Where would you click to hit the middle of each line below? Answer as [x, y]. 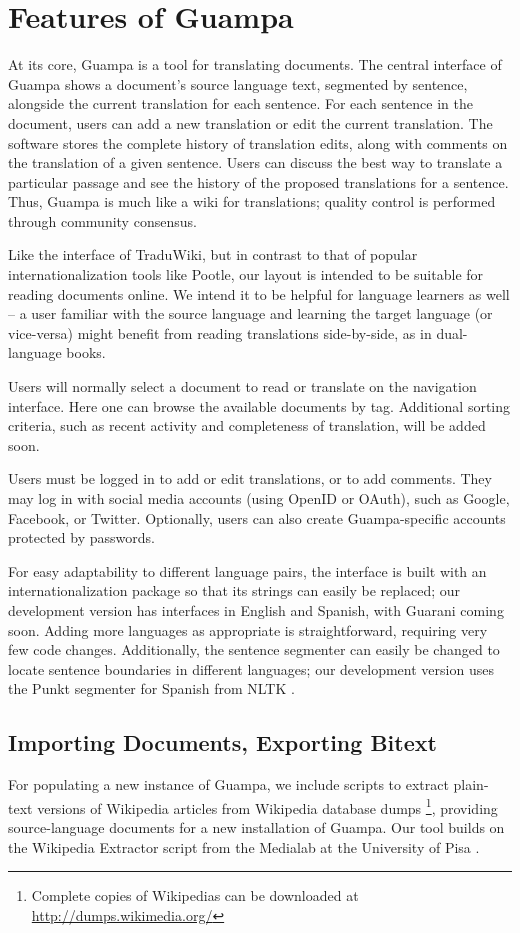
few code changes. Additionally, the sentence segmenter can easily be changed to [254, 649]
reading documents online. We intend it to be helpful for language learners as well [259, 293]
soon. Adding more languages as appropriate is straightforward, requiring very [248, 629]
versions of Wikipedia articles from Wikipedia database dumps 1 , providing [267, 806]
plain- [471, 784]
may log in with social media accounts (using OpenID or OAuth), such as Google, [259, 498]
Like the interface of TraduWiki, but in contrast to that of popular [213, 254]
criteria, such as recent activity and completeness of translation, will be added [247, 425]
